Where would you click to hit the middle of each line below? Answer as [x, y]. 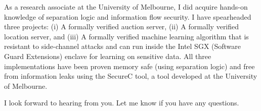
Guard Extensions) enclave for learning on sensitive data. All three [108, 56]
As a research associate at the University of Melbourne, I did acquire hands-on [126, 7]
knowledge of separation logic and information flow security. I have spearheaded [128, 16]
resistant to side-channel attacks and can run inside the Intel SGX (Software [123, 46]
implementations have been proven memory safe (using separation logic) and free [129, 66]
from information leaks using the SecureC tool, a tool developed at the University [131, 76]
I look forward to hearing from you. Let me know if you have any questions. [122, 103]
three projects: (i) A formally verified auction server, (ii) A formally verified [122, 26]
